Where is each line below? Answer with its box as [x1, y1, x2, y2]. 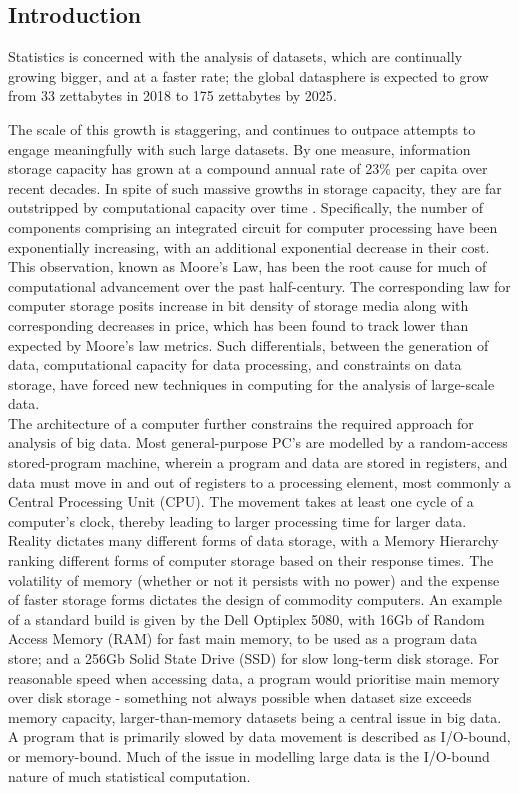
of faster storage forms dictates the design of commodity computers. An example [8, 589, 503, 610]
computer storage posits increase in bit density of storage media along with [8, 295, 469, 316]
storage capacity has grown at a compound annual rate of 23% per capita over [8, 158, 488, 179]
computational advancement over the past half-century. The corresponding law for [8, 275, 511, 296]
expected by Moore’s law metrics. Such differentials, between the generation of [8, 334, 489, 355]
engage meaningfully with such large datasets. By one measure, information [8, 138, 471, 159]
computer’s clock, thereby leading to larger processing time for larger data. [8, 510, 467, 531]
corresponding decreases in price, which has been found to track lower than [8, 314, 469, 335]
